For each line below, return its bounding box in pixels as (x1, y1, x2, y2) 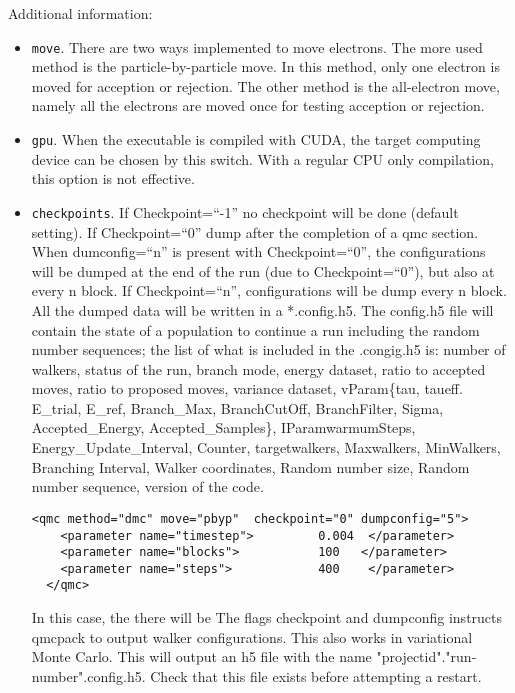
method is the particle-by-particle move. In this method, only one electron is (31, 56, 500, 77)
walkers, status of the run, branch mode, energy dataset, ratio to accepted (31, 358, 486, 379)
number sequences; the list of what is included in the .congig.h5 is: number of (31, 339, 506, 360)
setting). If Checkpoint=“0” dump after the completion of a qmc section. (31, 221, 479, 242)
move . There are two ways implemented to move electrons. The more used (31, 36, 483, 57)
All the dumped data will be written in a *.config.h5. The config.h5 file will (31, 299, 494, 320)
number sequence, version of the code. (31, 476, 264, 497)
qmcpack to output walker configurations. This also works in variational (31, 626, 473, 647)
